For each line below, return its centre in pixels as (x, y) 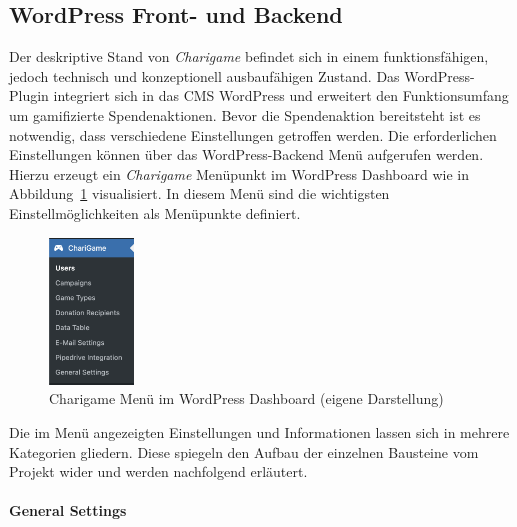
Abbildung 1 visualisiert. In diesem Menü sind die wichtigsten (199, 193)
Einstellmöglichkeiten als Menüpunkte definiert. (155, 212)
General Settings (68, 510)
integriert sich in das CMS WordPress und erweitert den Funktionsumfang (281, 95)
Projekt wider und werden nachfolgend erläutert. (158, 471)
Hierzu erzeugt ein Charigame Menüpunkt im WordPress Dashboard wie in (239, 173)
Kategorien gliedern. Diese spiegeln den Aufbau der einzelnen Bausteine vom (244, 451)
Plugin (29, 95)
